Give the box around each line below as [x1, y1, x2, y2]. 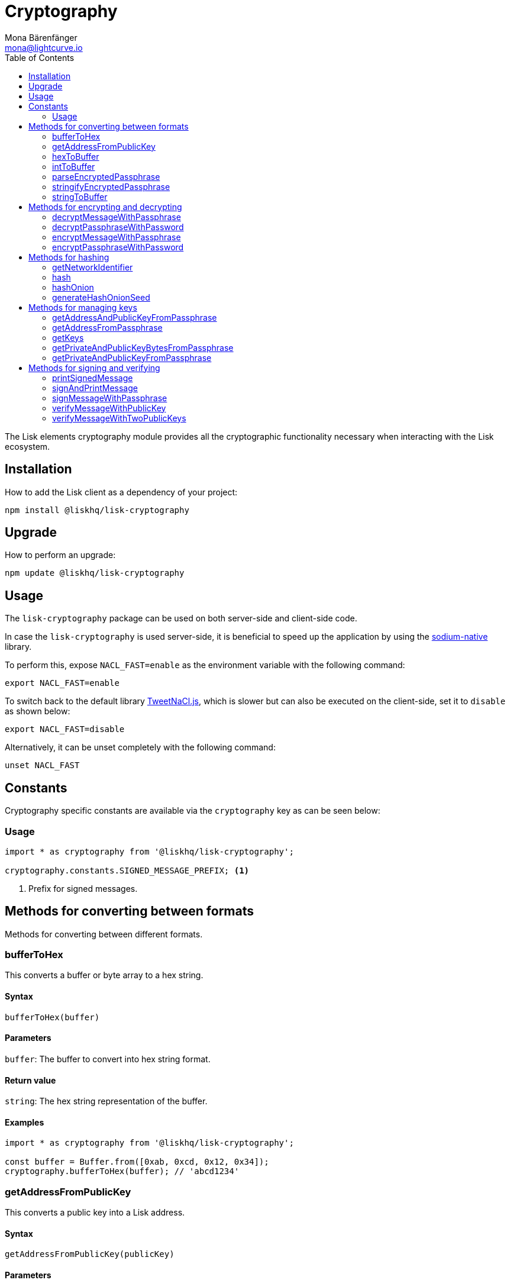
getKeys [52, 332, 84, 343]
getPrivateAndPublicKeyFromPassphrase [52, 352, 212, 363]
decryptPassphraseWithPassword [52, 221, 184, 232]
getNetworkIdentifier [52, 262, 133, 272]
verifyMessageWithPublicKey [52, 402, 166, 413]
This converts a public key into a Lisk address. [5, 1207, 185, 1218]
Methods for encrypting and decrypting [28, 201, 182, 212]
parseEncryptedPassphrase [52, 171, 160, 182]
